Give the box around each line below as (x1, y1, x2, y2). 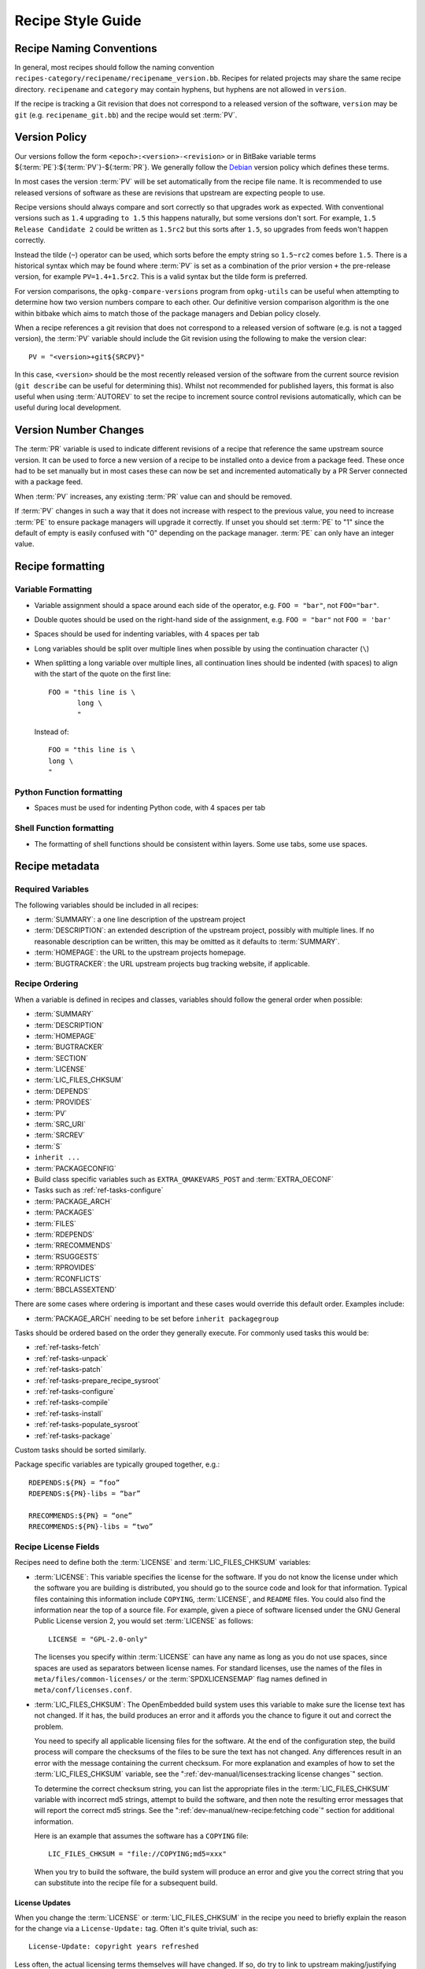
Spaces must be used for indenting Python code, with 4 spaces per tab (34, 803, 265, 813)
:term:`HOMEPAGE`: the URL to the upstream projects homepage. (34, 947, 246, 957)
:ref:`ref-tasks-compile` (34, 1398, 110, 1407)
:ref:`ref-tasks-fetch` (34, 1343, 102, 1352)
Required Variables (14, 884, 90, 895)
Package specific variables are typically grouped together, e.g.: (14, 1459, 220, 1469)
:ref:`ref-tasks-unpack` (34, 1353, 109, 1363)
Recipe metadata (14, 859, 100, 873)
